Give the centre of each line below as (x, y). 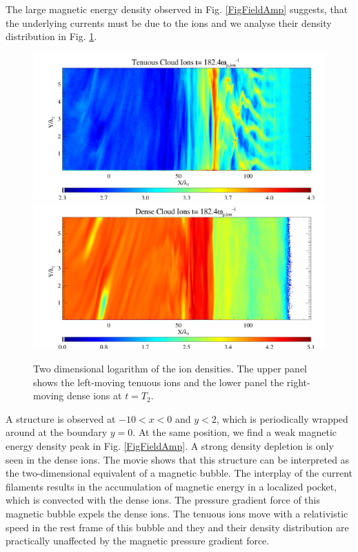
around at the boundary (57, 432)
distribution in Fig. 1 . (51, 36)
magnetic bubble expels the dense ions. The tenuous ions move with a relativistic (177, 513)
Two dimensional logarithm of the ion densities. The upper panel (170, 368)
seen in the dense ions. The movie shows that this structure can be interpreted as (178, 459)
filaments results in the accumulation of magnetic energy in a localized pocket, (171, 486)
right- (298, 382)
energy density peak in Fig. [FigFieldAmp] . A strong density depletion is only (170, 445)
